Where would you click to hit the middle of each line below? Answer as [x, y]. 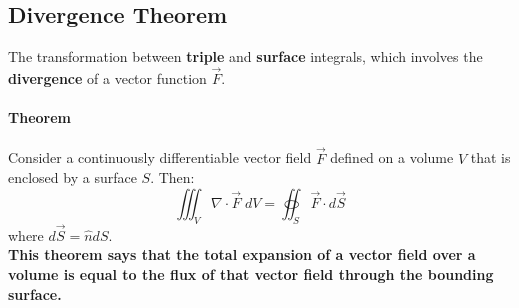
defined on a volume [392, 157]
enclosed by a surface [72, 177]
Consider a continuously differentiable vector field [160, 157]
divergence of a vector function [107, 78]
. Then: [172, 177]
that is [490, 157]
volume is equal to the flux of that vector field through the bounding [251, 274]
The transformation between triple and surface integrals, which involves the [245, 56]
